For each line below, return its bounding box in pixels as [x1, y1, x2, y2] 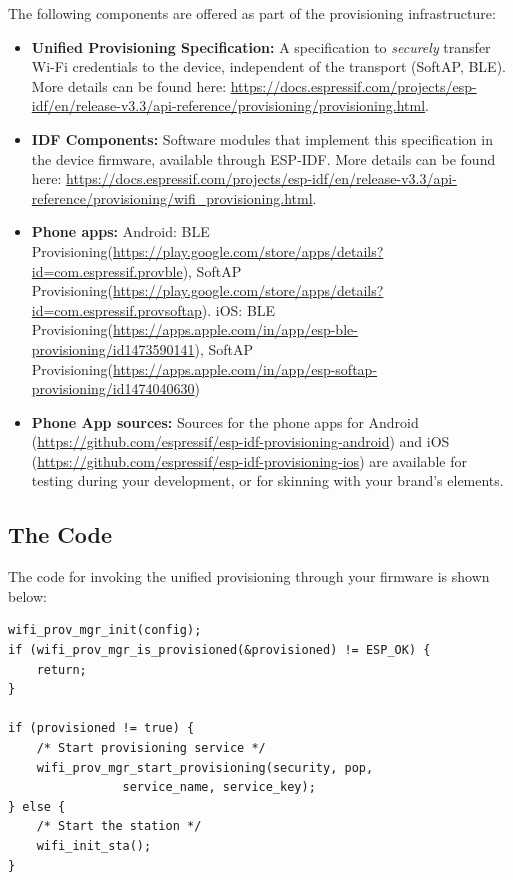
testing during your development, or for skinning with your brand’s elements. [31, 470, 504, 491]
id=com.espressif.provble [31, 260, 183, 281]
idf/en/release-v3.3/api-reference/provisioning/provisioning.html [31, 95, 426, 116]
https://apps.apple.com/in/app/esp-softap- [113, 358, 378, 379]
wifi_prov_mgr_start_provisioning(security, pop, [36, 760, 374, 775]
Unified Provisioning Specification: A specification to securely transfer [31, 36, 491, 57]
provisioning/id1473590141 [31, 338, 195, 359]
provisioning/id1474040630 [31, 378, 195, 399]
